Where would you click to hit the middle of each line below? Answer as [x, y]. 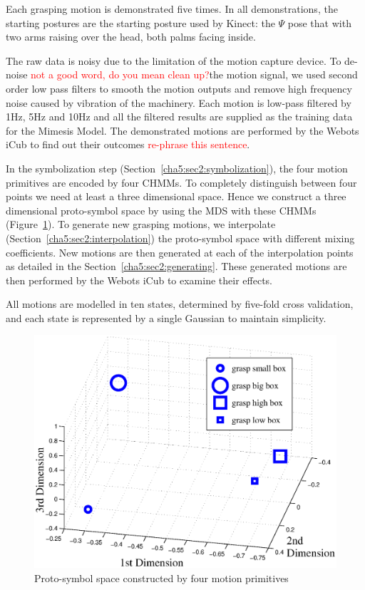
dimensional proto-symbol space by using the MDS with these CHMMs [161, 210]
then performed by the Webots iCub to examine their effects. [139, 280]
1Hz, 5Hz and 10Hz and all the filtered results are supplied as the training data [179, 117]
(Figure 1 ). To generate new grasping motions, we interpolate [141, 224]
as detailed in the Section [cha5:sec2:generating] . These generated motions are [176, 266]
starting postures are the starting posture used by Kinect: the [140, 22]
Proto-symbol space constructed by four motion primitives [161, 578]
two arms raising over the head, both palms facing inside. [131, 37]
